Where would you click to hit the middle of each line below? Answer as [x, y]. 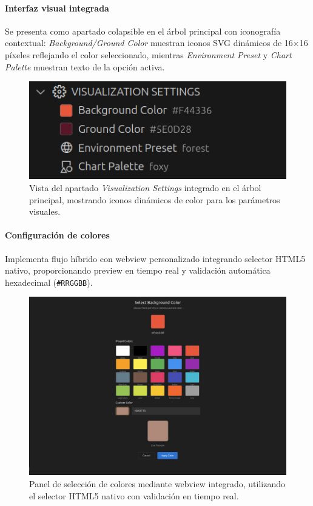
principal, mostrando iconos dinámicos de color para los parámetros [155, 199]
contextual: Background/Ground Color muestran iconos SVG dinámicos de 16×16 [156, 43]
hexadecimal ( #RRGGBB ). [49, 282]
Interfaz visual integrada [57, 8]
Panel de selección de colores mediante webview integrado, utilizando [157, 483]
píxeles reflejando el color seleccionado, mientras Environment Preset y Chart [148, 54]
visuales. [45, 211]
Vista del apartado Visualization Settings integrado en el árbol [145, 187]
